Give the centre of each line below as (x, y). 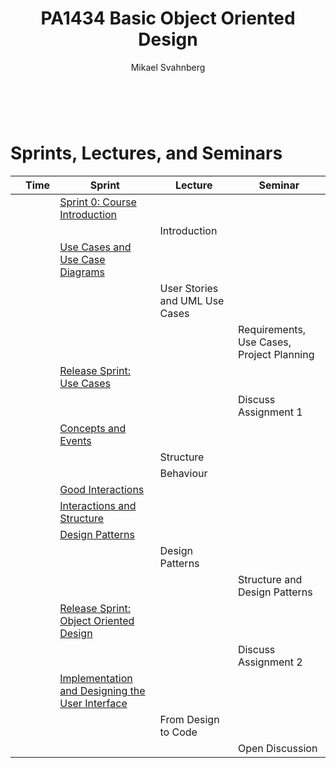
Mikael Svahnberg (168, 67)
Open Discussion (277, 748)
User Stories (189, 288)
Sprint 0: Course (98, 202)
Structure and (270, 579)
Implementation (96, 678)
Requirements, (272, 329)
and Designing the (102, 690)
